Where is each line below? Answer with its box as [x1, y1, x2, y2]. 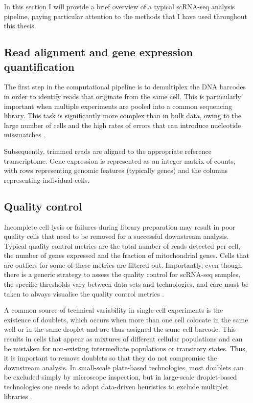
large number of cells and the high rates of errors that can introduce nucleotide [4, 120, 241, 130]
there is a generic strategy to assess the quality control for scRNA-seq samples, [4, 269, 240, 279]
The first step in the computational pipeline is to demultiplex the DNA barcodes [4, 82, 246, 92]
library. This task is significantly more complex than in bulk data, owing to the [4, 110, 242, 121]
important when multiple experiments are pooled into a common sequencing [4, 101, 232, 111]
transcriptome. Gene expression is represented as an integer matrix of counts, [4, 155, 235, 166]
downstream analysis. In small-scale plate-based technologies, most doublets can [4, 362, 244, 372]
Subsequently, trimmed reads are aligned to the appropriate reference [4, 146, 211, 156]
